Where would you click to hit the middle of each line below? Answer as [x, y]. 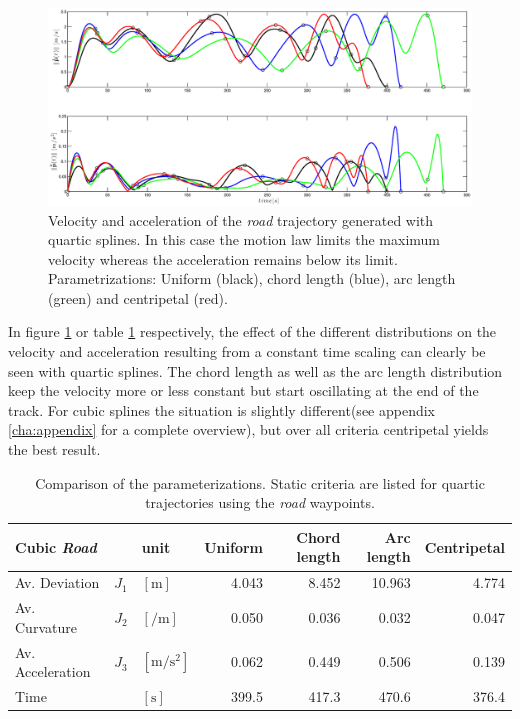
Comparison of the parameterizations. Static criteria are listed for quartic [260, 482]
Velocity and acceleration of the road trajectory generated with [241, 219]
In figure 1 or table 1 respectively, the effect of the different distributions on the [252, 331]
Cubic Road [56, 546]
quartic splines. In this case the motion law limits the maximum [244, 239]
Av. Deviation [57, 582]
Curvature [46, 626]
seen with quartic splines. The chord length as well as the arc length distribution [255, 370]
